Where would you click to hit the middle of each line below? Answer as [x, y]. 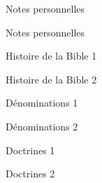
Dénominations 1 [42, 103]
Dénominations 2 [42, 126]
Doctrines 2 [30, 174]
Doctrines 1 [30, 150]
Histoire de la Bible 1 [51, 56]
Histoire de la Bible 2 [51, 79]
